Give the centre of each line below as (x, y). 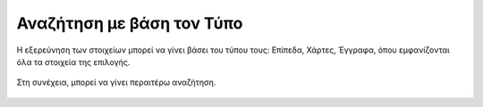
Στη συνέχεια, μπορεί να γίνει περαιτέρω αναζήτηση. (116, 82)
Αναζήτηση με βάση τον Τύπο (130, 23)
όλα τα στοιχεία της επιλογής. (73, 62)
